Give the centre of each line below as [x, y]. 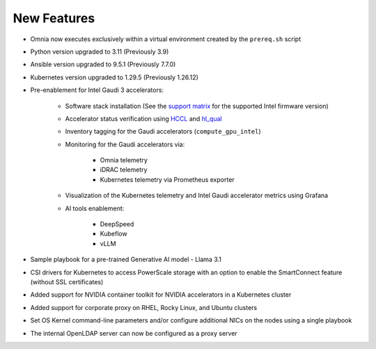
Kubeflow [114, 234]
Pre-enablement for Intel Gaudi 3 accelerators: [97, 90]
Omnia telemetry [124, 160]
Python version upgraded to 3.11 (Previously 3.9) [100, 52]
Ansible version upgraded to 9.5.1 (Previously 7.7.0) [103, 64]
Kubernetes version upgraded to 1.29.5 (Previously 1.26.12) [114, 77]
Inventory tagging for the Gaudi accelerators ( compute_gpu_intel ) [163, 132]
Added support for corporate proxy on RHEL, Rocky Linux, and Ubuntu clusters [144, 307]
